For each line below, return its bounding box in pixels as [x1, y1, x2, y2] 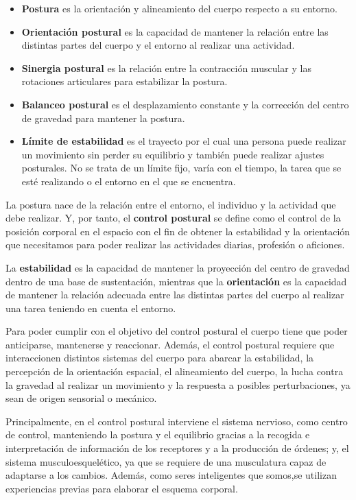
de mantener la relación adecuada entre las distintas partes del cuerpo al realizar [5, 287, 344, 302]
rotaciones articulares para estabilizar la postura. [21, 74, 228, 88]
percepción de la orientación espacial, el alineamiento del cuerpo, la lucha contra [5, 364, 344, 379]
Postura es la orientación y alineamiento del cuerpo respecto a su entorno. [21, 1, 338, 15]
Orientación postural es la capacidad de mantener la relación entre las [21, 24, 329, 38]
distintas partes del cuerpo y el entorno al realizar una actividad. [21, 38, 295, 52]
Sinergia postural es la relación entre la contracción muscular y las [21, 60, 311, 75]
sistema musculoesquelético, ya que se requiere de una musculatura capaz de [5, 454, 327, 468]
